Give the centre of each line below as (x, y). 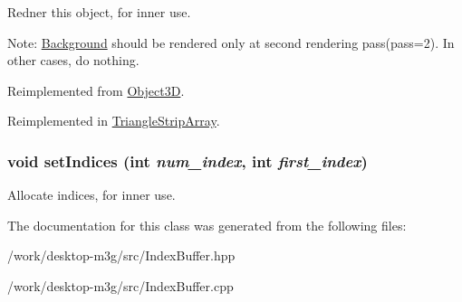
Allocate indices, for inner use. (91, 195)
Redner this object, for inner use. (99, 12)
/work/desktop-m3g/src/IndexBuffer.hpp (121, 255)
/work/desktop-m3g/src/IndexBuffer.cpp (120, 285)
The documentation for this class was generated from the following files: (207, 225)
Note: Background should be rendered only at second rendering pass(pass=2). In (231, 42)
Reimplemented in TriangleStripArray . (114, 121)
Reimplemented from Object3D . (96, 90)
